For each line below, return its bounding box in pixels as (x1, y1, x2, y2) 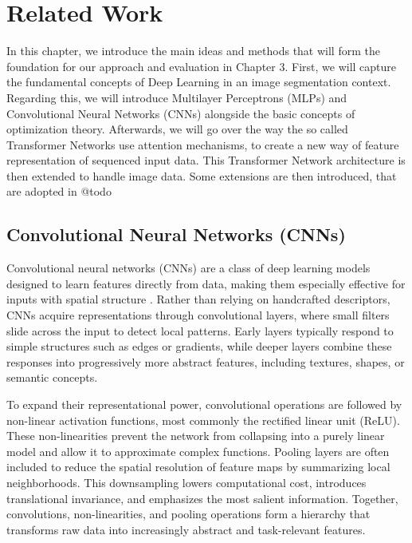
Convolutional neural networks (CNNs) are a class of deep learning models (6, 260, 371, 276)
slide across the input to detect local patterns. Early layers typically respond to (6, 322, 394, 339)
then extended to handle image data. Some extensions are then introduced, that (6, 167, 397, 184)
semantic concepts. (6, 369, 98, 386)
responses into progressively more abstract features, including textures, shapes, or (6, 353, 405, 370)
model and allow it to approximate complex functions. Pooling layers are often (6, 442, 390, 459)
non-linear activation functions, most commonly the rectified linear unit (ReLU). (6, 411, 400, 428)
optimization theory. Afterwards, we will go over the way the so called (6, 121, 348, 137)
